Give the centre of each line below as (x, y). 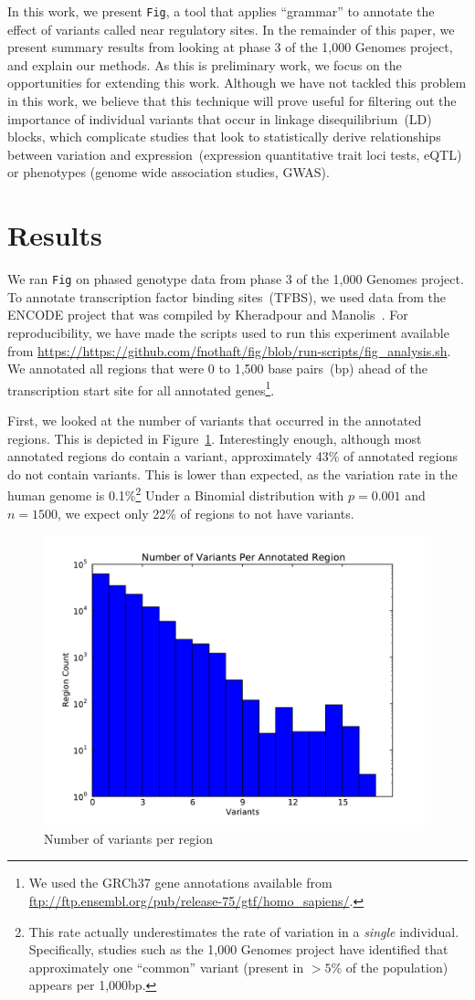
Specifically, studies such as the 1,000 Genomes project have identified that (238, 949)
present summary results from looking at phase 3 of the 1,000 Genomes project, (230, 47)
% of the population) (390, 967)
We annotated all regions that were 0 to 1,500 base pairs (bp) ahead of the (218, 368)
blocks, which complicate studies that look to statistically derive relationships (224, 137)
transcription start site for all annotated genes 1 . (141, 388)
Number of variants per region (128, 838)
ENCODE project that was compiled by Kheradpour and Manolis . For (208, 315)
